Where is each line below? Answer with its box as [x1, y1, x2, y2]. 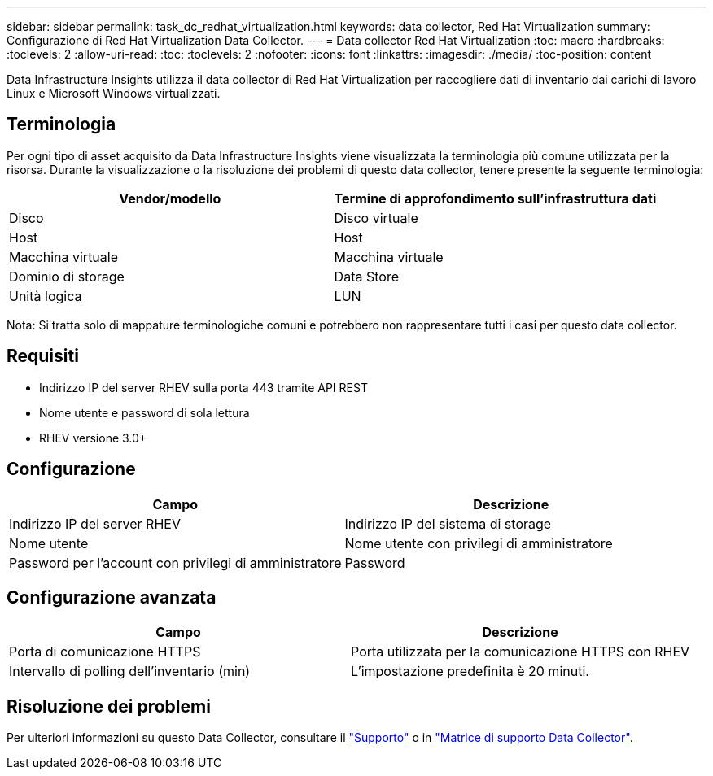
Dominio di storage [9, 268, 125, 285]
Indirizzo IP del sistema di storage [344, 515, 552, 532]
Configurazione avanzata [7, 586, 217, 608]
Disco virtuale [334, 209, 418, 226]
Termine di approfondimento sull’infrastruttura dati [334, 190, 657, 207]
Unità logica [9, 287, 82, 304]
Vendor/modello [119, 190, 221, 207]
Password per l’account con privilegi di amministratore [9, 554, 342, 571]
